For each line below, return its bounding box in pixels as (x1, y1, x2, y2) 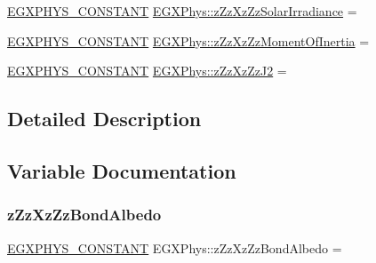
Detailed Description (7, 105, 202, 132)
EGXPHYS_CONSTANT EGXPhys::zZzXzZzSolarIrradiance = (7, 2, 357, 20)
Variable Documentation (7, 156, 236, 184)
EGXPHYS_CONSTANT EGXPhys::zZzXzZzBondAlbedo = (7, 238, 342, 257)
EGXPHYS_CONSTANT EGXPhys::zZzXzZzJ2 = (7, 61, 287, 80)
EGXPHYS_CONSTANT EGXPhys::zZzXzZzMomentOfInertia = (7, 31, 370, 50)
